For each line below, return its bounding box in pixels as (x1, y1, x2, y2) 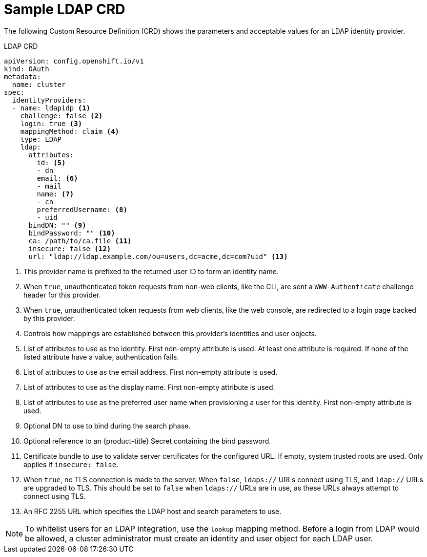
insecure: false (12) (28, 244, 111, 253)
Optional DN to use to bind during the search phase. (23, 421, 191, 430)
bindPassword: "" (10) (28, 229, 115, 237)
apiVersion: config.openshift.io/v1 (4, 57, 144, 65)
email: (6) (37, 174, 78, 182)
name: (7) (37, 190, 74, 198)
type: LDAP (20, 135, 62, 143)
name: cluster (12, 80, 66, 88)
